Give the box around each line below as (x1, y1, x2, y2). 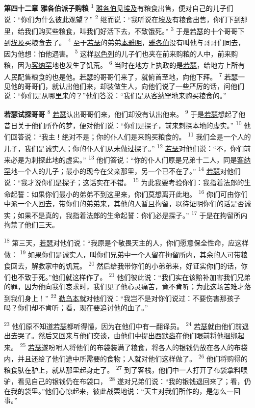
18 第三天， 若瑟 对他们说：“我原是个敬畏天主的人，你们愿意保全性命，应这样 (4, 236, 249, 248)
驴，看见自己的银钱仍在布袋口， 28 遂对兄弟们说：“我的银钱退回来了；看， (4, 375, 244, 386)
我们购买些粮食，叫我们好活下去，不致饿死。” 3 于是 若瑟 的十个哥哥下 (24, 24, 245, 36)
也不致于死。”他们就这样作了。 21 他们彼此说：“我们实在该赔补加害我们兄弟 (10, 271, 251, 282)
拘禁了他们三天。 (4, 219, 59, 229)
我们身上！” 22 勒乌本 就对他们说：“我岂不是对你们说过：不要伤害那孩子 (10, 291, 241, 303)
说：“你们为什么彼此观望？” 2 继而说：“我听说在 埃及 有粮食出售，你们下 (4, 13, 234, 24)
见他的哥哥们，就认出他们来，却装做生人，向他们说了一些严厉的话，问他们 (4, 81, 244, 91)
